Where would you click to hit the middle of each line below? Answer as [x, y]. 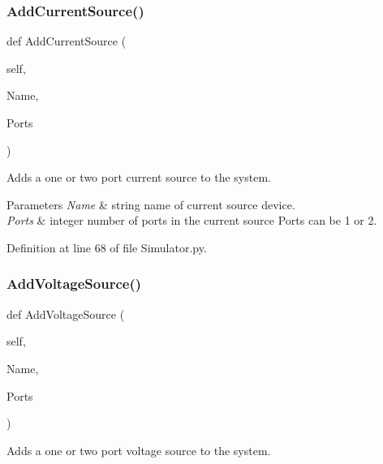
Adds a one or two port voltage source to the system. [139, 450]
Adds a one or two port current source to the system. [139, 177]
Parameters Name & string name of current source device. [151, 204]
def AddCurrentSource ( [67, 41]
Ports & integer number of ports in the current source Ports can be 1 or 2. [192, 220]
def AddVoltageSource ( [66, 314]
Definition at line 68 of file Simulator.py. [107, 247]
